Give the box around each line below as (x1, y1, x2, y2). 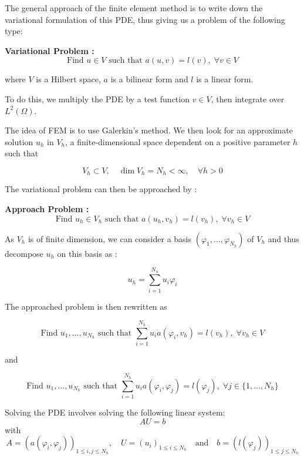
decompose (5, 247, 43, 259)
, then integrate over (211, 92, 285, 105)
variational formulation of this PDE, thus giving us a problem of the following (5, 13, 285, 25)
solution (5, 135, 33, 148)
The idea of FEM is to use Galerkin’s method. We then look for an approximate (5, 124, 293, 136)
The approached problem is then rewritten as (5, 300, 167, 312)
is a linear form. (196, 73, 254, 85)
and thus (268, 232, 299, 244)
